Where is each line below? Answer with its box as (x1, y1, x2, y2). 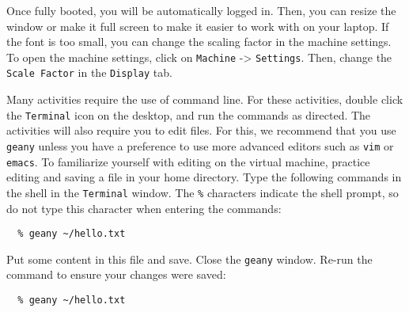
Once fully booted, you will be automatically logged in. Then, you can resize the (6, 2, 396, 18)
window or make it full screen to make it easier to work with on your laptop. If (6, 17, 389, 34)
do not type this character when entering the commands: (6, 200, 282, 216)
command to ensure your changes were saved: (6, 266, 226, 283)
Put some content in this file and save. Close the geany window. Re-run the (6, 250, 373, 267)
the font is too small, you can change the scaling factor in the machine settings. (6, 33, 392, 50)
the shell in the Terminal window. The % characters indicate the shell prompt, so (6, 184, 399, 200)
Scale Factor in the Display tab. (6, 64, 172, 81)
